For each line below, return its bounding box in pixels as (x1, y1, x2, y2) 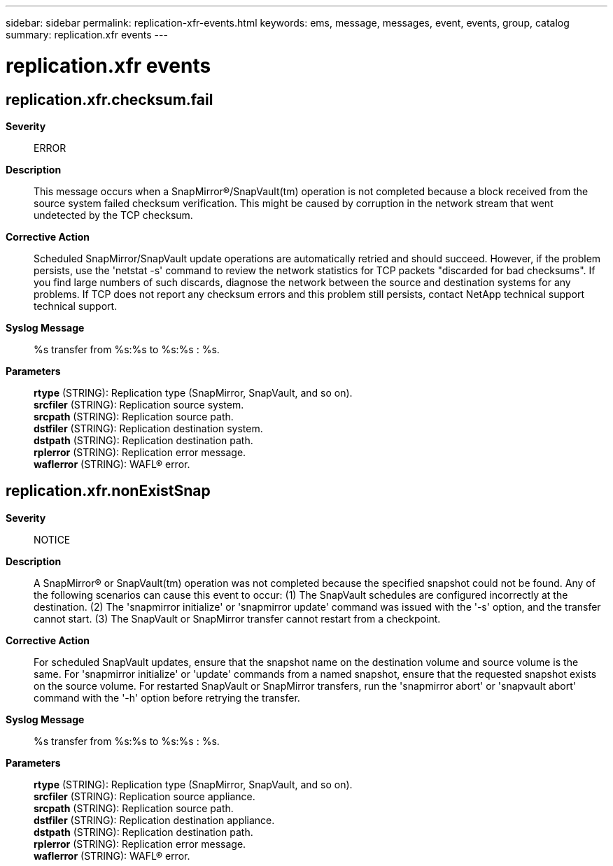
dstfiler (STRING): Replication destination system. (34, 422, 263, 434)
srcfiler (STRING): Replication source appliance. (34, 790, 255, 802)
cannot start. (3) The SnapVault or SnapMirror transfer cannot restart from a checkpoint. (34, 612, 441, 625)
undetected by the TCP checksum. (34, 208, 193, 221)
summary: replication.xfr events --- (6, 29, 168, 41)
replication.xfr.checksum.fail (6, 90, 213, 108)
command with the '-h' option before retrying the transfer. (34, 691, 300, 704)
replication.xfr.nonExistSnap (6, 482, 211, 500)
